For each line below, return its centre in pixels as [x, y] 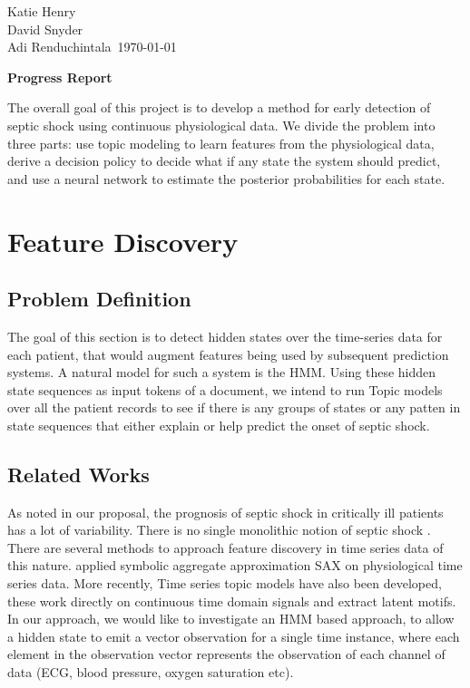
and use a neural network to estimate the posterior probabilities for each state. [226, 178]
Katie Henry [42, 11]
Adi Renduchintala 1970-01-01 [92, 47]
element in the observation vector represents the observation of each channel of [226, 654]
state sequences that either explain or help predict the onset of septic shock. [219, 425]
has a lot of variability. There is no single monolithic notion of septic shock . [219, 530]
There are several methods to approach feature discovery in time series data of [225, 547]
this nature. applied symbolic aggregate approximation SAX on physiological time [235, 565]
